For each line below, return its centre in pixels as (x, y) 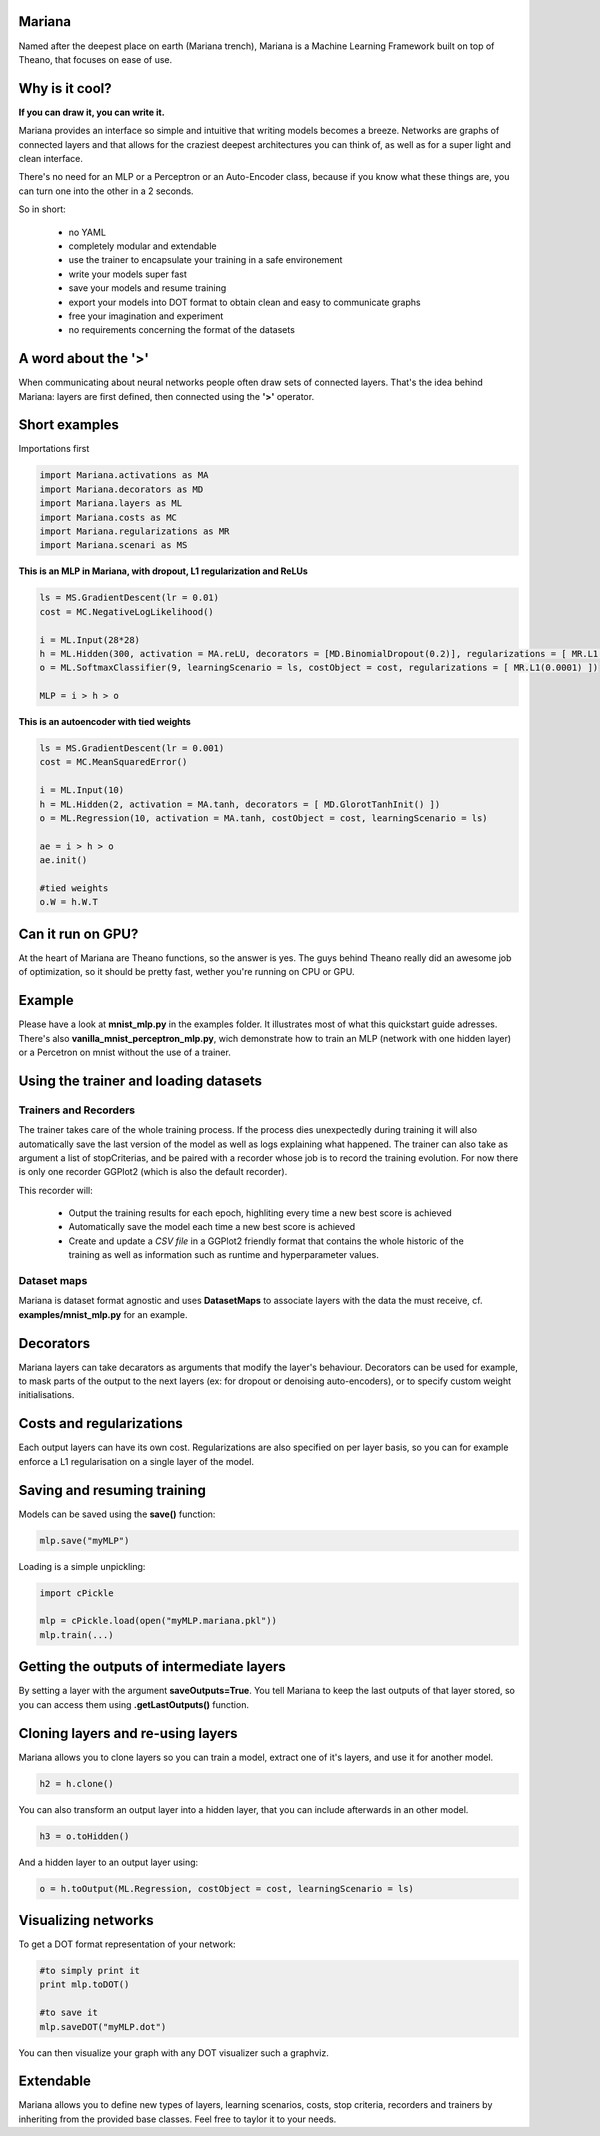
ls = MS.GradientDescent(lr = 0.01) (129, 598)
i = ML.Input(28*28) (89, 639)
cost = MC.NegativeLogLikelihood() (126, 611)
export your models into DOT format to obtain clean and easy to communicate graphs (244, 302)
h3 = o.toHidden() (84, 1836)
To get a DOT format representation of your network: (127, 1944)
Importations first (54, 449)
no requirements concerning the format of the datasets (181, 330)
